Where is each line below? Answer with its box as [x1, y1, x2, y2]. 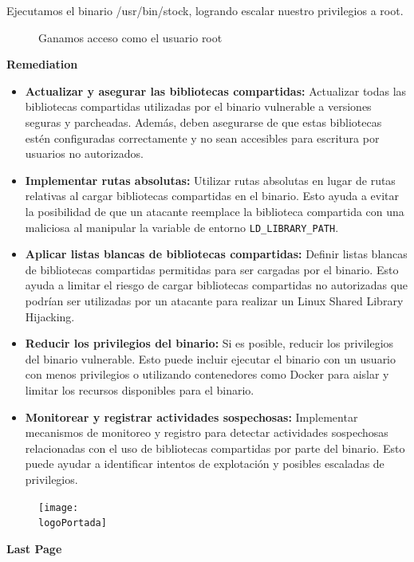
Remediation [6, 56, 78, 73]
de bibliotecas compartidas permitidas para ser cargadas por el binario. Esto [25, 261, 399, 277]
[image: [38, 501, 79, 513]
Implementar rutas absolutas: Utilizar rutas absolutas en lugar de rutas [25, 171, 396, 188]
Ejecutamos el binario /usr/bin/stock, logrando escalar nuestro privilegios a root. [6, 2, 404, 18]
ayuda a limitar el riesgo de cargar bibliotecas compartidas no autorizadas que [25, 277, 408, 293]
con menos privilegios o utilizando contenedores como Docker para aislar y [25, 366, 389, 383]
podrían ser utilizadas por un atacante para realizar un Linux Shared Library [25, 292, 404, 309]
